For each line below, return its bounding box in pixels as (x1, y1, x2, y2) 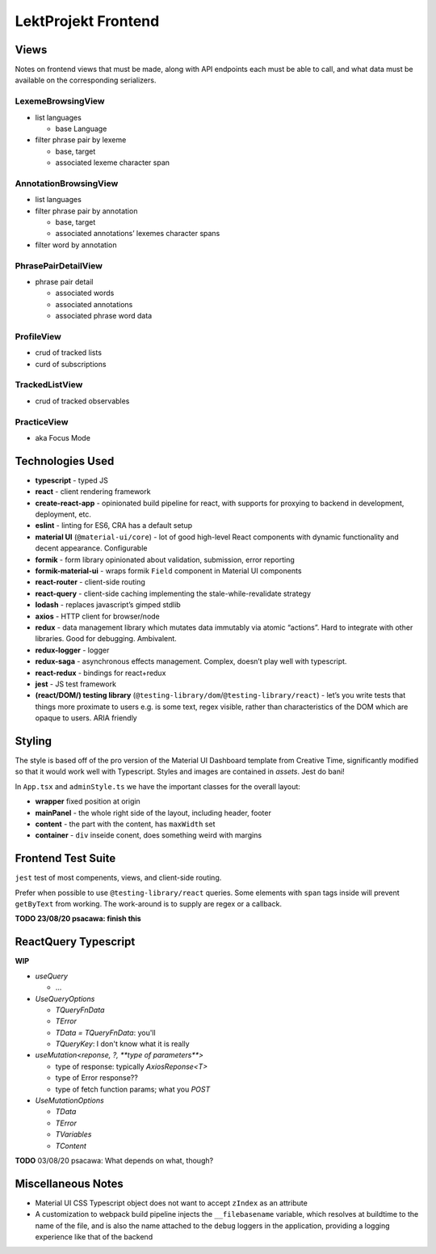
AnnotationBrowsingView (15, 178, 119, 189)
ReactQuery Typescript (15, 935, 136, 949)
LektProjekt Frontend (15, 12, 160, 30)
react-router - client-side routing (35, 577, 145, 587)
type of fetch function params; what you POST (55, 1084, 211, 1094)
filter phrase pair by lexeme (35, 135, 127, 145)
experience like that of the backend (35, 1232, 153, 1242)
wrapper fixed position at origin (35, 796, 140, 806)
